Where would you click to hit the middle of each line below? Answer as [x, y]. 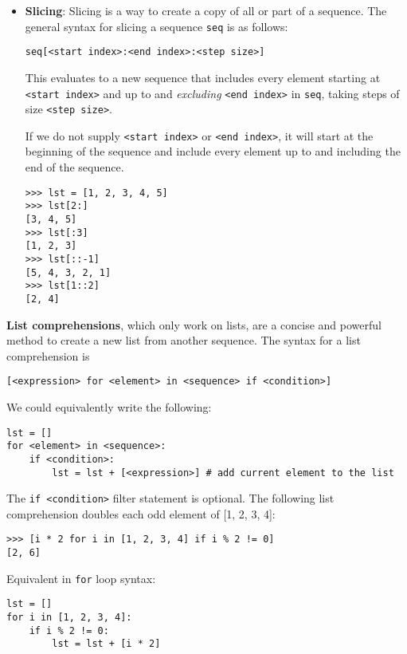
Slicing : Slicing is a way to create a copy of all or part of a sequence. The [206, 10]
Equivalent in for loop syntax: [81, 578]
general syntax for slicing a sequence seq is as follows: [157, 26]
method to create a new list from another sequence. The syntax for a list [184, 340]
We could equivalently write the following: [109, 407]
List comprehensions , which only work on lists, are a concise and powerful [194, 324]
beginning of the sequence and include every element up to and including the [213, 151]
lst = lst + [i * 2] [106, 644]
